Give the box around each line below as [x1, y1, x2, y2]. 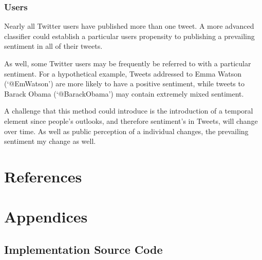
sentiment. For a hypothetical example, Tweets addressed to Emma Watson [4, 68, 242, 79]
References [4, 165, 82, 187]
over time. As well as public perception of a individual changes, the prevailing [4, 125, 249, 136]
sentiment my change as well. [4, 136, 96, 146]
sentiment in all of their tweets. [4, 41, 103, 51]
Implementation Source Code [4, 241, 163, 257]
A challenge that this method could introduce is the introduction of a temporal [4, 105, 253, 116]
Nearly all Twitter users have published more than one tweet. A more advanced [4, 21, 254, 31]
